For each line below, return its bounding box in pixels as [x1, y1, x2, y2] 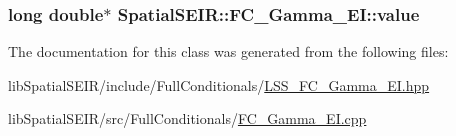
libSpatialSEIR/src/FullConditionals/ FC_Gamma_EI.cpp [8, 108, 367, 129]
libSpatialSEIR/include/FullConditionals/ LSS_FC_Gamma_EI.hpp [8, 74, 430, 95]
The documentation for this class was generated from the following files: [8, 41, 449, 62]
